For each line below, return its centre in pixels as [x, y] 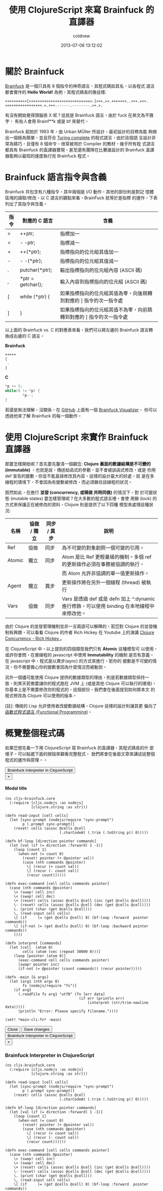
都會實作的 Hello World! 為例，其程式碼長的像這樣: [56, 92]
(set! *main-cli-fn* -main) [33, 1019]
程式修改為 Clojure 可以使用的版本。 [41, 695]
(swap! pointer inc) [39, 964]
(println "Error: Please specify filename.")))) [68, 1011]
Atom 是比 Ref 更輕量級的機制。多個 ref [107, 557]
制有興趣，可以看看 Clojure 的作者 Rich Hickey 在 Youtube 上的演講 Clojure [80, 632]
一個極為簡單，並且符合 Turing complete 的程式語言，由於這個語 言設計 [80, 138]
